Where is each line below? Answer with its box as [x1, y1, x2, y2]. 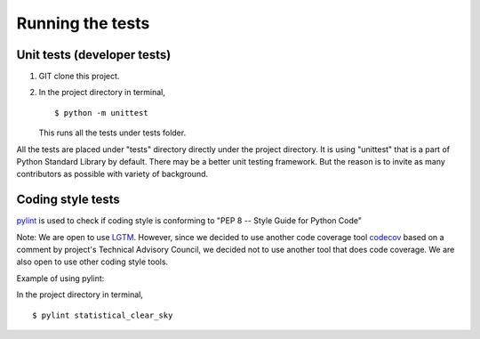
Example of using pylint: [16, 272, 105, 284]
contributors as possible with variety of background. [16, 169, 209, 180]
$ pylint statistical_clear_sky [32, 310, 173, 320]
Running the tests [16, 13, 150, 33]
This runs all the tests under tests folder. [38, 127, 187, 138]
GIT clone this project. [38, 71, 120, 82]
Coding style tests [16, 192, 120, 207]
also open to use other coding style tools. [16, 256, 169, 267]
